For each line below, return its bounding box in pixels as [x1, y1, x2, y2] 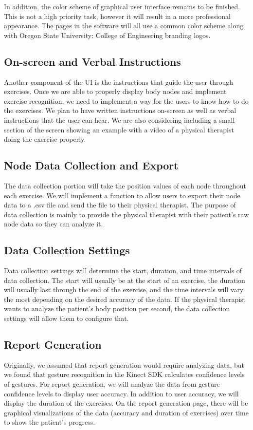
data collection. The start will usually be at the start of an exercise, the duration [4, 275, 245, 285]
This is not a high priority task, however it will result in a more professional [4, 11, 231, 21]
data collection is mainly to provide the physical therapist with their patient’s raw [4, 209, 249, 219]
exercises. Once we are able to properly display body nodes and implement [4, 86, 227, 96]
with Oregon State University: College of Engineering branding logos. [4, 30, 211, 40]
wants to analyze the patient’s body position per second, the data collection [4, 303, 230, 314]
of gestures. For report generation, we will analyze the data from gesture [4, 379, 220, 389]
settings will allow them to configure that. [4, 313, 129, 323]
